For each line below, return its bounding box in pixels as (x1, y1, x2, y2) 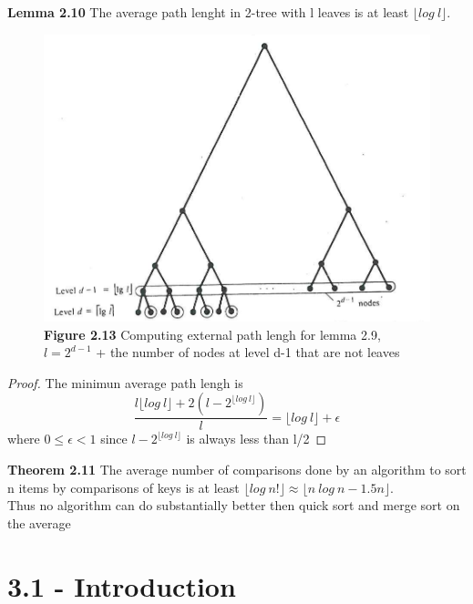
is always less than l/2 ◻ (186, 429, 327, 448)
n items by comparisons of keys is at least (7, 477, 240, 497)
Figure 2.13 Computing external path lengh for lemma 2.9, (44, 324, 381, 343)
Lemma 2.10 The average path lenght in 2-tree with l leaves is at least (7, 3, 409, 21)
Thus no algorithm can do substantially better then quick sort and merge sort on (7, 496, 460, 515)
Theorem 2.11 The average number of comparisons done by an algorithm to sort (7, 459, 467, 478)
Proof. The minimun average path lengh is (7, 373, 243, 392)
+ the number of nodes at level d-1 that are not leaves (96, 343, 400, 362)
